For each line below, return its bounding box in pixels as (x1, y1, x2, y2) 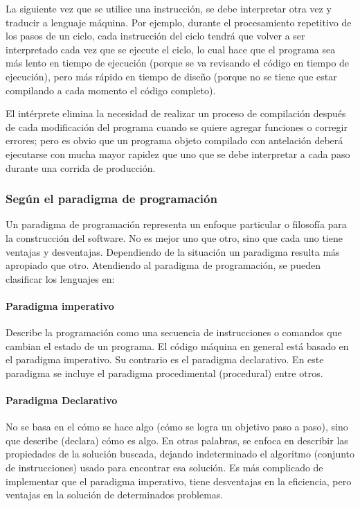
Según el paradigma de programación (6, 190, 217, 207)
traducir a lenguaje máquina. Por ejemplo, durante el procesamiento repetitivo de (6, 15, 352, 29)
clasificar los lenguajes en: (6, 271, 115, 286)
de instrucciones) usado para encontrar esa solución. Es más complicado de (6, 460, 323, 475)
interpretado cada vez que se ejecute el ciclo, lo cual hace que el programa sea (6, 42, 336, 56)
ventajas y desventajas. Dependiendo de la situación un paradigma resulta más (6, 244, 340, 259)
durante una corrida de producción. (6, 160, 156, 175)
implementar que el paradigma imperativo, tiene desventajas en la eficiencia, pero (6, 473, 352, 488)
